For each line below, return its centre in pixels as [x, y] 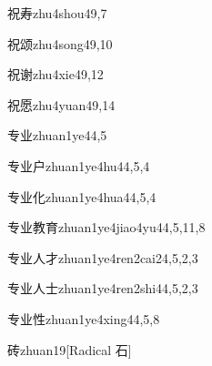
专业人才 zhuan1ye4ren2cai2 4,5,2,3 [103, 257]
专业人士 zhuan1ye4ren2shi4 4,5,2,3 [103, 288]
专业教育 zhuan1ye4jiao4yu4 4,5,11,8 [106, 227]
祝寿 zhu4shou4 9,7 [57, 13]
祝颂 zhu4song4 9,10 [60, 43]
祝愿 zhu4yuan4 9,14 [61, 104]
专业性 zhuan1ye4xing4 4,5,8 [84, 318]
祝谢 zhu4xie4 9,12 [56, 74]
